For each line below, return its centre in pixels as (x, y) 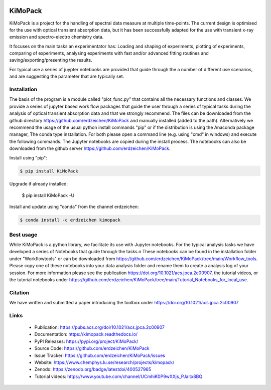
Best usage (23, 235)
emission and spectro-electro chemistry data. (56, 37)
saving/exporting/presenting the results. (51, 60)
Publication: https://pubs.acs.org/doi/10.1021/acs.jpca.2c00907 (100, 327)
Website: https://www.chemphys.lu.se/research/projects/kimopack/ (104, 362)
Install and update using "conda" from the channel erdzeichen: (74, 207)
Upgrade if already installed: (38, 184)
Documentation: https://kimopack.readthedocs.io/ (86, 334)
